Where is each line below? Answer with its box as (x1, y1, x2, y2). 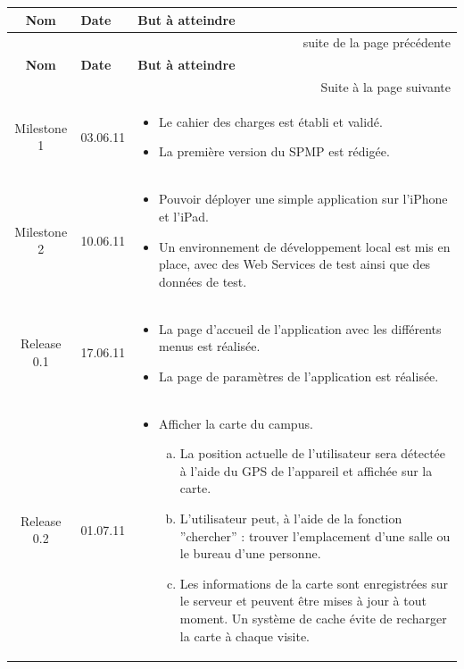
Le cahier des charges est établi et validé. (159, 112, 383, 130)
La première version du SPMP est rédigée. (159, 142, 390, 161)
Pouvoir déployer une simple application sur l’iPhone (159, 189, 448, 208)
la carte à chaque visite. (179, 626, 310, 645)
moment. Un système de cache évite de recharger (179, 608, 447, 627)
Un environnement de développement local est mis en (159, 237, 451, 255)
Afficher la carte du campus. (159, 414, 313, 432)
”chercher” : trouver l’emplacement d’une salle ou (179, 526, 451, 545)
